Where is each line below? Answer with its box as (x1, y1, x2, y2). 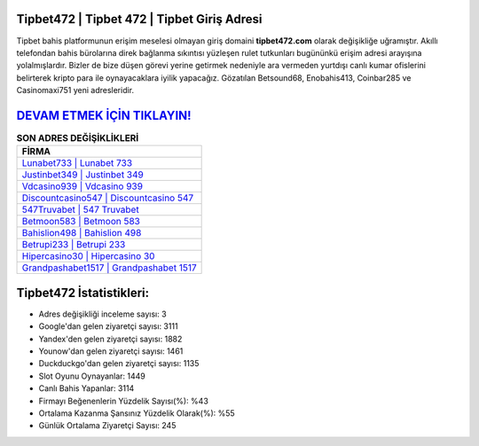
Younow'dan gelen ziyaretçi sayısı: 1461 (38, 346, 184, 356)
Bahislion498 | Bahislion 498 (21, 227, 142, 239)
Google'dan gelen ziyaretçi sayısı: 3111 (38, 321, 178, 332)
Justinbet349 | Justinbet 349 (21, 168, 144, 181)
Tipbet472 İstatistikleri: (16, 285, 150, 301)
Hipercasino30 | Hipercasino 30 (21, 250, 155, 262)
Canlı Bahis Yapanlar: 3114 (38, 383, 135, 394)
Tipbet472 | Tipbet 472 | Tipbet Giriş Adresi (16, 12, 263, 27)
